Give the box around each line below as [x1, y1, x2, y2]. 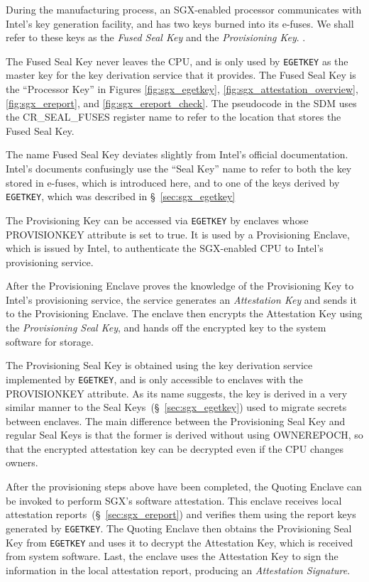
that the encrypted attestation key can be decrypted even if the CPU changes [6, 441, 344, 456]
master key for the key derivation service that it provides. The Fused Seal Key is [6, 67, 356, 82]
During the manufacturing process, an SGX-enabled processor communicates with [6, 2, 362, 16]
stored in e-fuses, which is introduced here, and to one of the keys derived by [6, 175, 340, 190]
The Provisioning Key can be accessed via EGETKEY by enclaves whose [6, 212, 309, 227]
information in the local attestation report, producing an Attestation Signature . [6, 562, 351, 577]
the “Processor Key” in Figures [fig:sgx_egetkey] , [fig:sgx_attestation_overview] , [6, 82, 358, 97]
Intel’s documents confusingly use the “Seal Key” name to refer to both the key [6, 161, 352, 175]
